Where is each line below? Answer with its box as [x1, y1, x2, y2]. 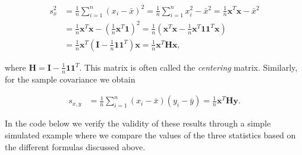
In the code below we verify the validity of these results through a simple [5, 117, 271, 129]
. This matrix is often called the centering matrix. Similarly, [79, 61, 298, 73]
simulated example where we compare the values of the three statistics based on [5, 128, 296, 141]
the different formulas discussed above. [5, 140, 146, 153]
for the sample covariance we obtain [5, 72, 136, 85]
